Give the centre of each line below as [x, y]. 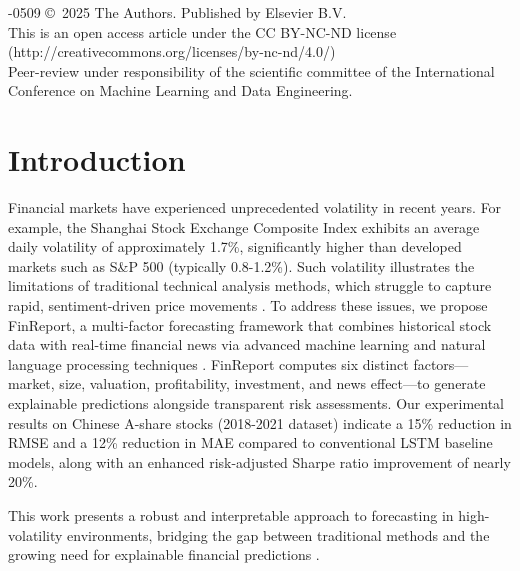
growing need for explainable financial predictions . [164, 554]
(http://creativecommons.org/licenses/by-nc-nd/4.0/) [172, 51]
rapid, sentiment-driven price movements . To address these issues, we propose [248, 305]
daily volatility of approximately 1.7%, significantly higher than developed [235, 246]
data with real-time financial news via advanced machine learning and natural [247, 344]
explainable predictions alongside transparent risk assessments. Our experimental [256, 403]
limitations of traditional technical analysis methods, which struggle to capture [250, 285]
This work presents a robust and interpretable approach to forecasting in [231, 515]
